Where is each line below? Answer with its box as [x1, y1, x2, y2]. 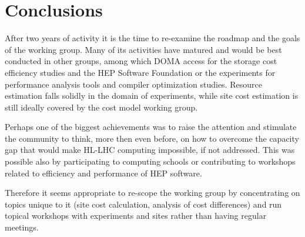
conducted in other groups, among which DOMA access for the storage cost [5, 55, 277, 67]
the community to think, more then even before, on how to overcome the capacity [5, 132, 299, 144]
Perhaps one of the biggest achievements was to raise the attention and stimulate [5, 121, 297, 133]
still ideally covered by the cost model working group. [5, 101, 198, 113]
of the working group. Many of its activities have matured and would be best [5, 43, 282, 55]
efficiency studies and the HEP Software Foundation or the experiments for [5, 66, 276, 78]
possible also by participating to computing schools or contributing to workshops [5, 155, 296, 168]
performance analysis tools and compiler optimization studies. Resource [5, 78, 262, 90]
